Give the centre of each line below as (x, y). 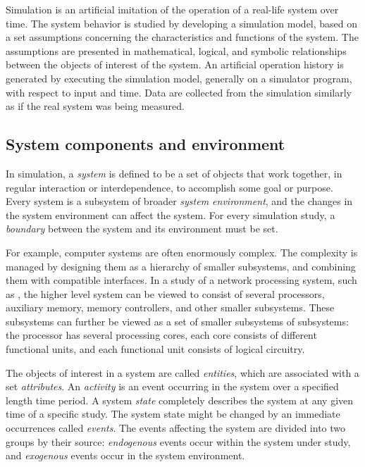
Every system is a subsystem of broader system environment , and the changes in (179, 201)
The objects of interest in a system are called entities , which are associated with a (182, 372)
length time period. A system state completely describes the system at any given (180, 400)
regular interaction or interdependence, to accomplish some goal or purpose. (169, 187)
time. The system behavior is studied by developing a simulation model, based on (182, 23)
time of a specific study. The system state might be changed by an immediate (173, 414)
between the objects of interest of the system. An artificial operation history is (175, 64)
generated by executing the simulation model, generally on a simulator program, (179, 78)
